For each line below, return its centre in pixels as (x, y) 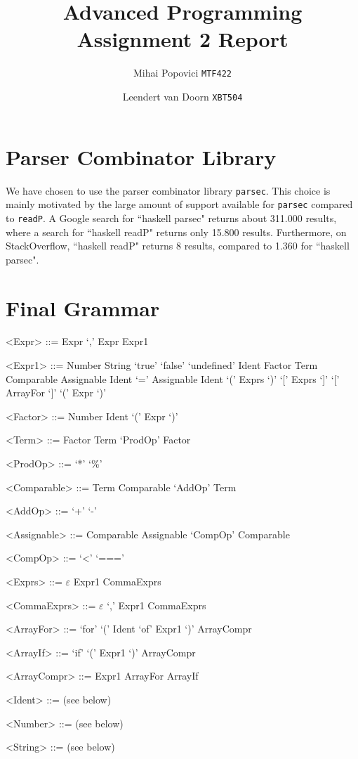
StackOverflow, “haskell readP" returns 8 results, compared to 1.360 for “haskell (178, 246)
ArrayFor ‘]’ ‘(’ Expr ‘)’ (56, 393)
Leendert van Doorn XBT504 (183, 96)
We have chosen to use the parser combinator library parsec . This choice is (168, 190)
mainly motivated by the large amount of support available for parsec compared (179, 204)
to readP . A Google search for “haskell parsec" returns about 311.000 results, (171, 218)
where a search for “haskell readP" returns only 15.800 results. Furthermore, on (176, 232)
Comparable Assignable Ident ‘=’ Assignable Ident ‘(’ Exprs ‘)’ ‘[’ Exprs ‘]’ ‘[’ (173, 378)
